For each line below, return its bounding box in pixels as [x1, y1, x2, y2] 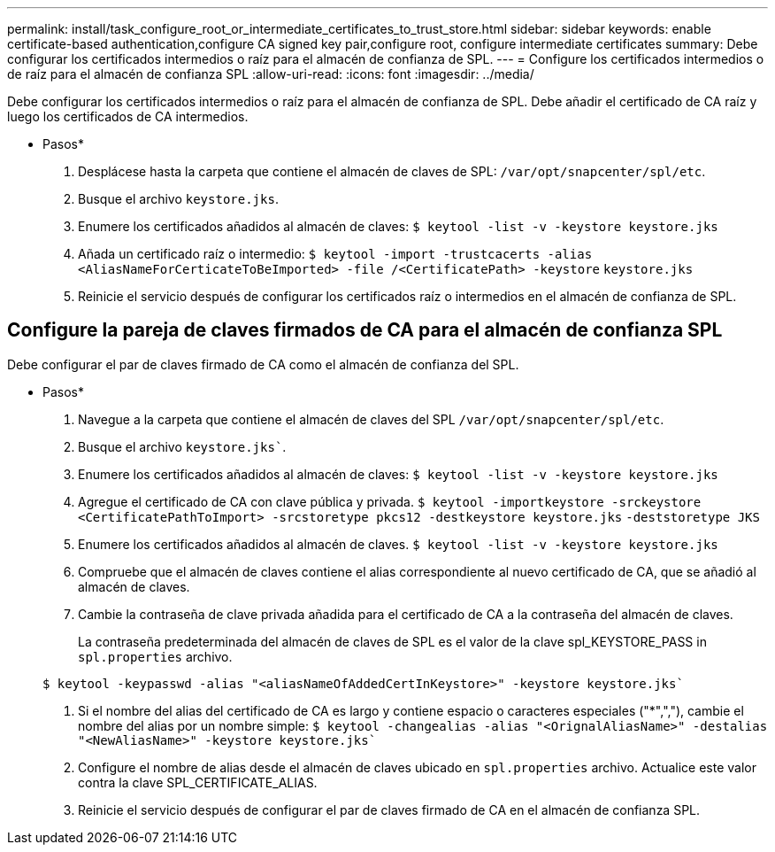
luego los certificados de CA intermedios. [7, 109, 249, 124]
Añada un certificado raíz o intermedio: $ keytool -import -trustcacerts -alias [78, 246, 593, 261]
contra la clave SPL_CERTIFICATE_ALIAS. [78, 774, 318, 790]
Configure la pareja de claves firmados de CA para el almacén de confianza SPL [7, 319, 723, 342]
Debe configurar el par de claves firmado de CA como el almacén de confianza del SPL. [7, 356, 519, 372]
